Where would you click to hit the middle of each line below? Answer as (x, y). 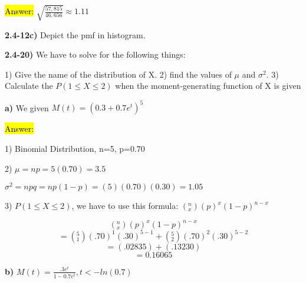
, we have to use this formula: (125, 206)
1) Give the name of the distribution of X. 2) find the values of (118, 74)
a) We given (27, 107)
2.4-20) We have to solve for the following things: (95, 54)
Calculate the (29, 86)
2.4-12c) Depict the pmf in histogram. (75, 34)
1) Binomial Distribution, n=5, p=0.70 (75, 149)
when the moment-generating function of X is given (208, 86)
